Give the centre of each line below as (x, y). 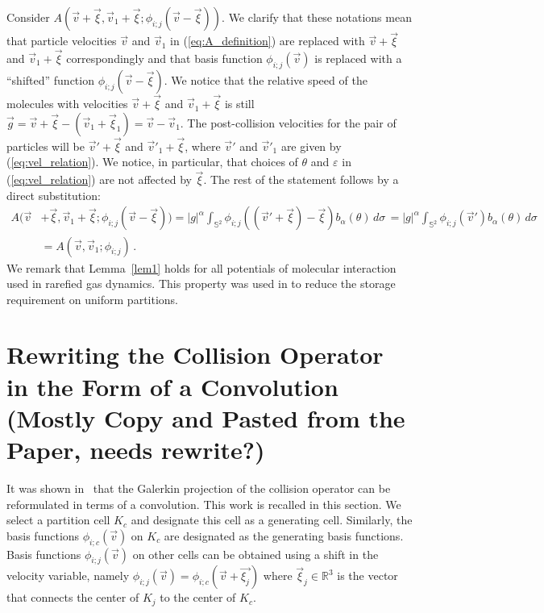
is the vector (368, 575)
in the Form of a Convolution (172, 386)
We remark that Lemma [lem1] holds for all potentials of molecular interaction (201, 267)
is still (239, 104)
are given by (311, 146)
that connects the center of (73, 597)
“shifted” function (50, 79)
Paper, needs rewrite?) (136, 450)
